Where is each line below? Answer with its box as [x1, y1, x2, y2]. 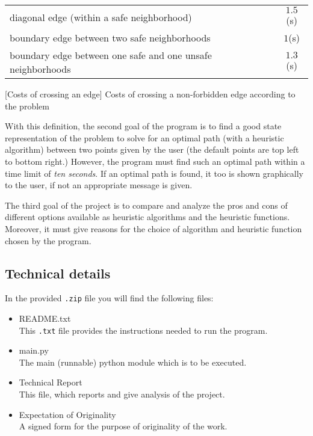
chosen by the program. [5, 234, 91, 247]
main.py [19, 344, 49, 357]
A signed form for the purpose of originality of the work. [19, 420, 228, 432]
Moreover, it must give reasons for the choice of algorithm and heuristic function [5, 222, 302, 235]
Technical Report [19, 376, 82, 388]
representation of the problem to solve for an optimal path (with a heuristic [5, 131, 284, 144]
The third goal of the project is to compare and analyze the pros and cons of [5, 198, 288, 211]
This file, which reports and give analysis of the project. [19, 388, 225, 401]
